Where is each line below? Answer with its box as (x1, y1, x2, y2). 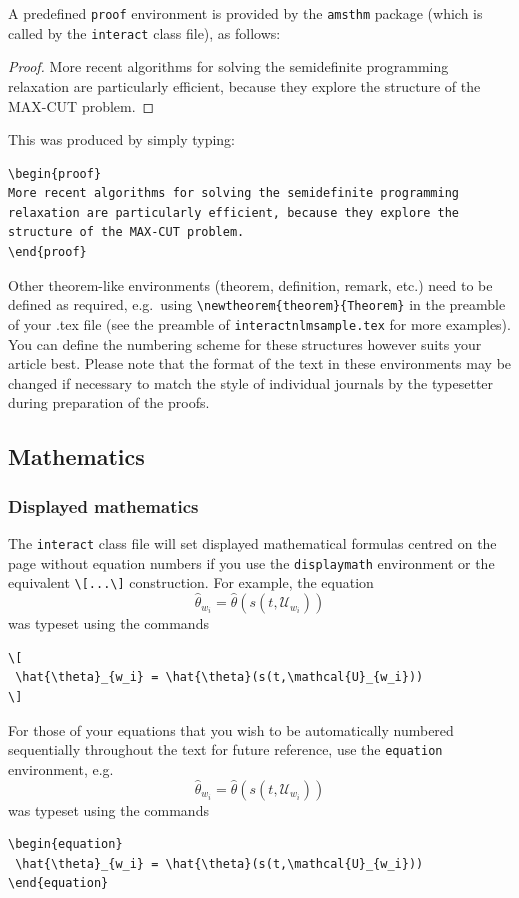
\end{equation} (8, 876, 109, 891)
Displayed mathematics (8, 493, 199, 518)
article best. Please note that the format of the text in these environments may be (8, 353, 512, 374)
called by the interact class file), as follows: (8, 22, 281, 43)
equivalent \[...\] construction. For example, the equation (8, 572, 374, 593)
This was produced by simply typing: (8, 129, 236, 150)
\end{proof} (8, 245, 87, 260)
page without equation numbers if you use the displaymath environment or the (8, 552, 495, 573)
